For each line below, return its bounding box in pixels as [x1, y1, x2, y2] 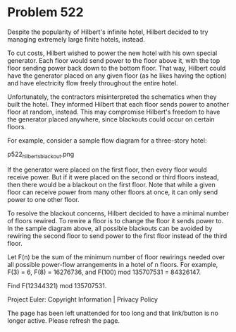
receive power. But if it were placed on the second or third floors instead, [7, 172, 220, 181]
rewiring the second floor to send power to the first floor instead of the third [7, 231, 228, 240]
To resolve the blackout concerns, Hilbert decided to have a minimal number [7, 209, 229, 218]
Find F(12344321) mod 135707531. [7, 281, 107, 290]
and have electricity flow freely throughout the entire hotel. [7, 78, 178, 87]
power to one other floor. [7, 195, 80, 203]
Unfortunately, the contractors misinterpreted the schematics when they [7, 93, 217, 101]
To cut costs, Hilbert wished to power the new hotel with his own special [7, 49, 218, 57]
